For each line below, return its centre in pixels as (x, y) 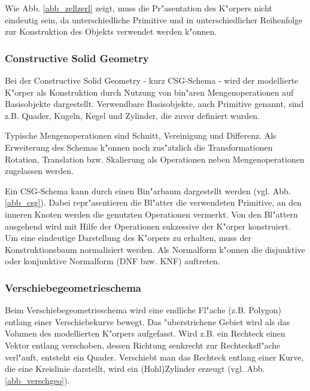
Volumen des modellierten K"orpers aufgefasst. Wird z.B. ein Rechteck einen (145, 333)
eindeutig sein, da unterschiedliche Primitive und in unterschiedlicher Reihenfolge (154, 19)
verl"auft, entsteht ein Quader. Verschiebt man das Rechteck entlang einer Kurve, (154, 357)
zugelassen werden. (39, 171)
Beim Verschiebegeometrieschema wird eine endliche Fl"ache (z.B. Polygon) (143, 310)
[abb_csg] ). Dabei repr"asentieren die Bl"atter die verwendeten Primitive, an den (154, 202)
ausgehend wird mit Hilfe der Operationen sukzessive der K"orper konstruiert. (148, 226)
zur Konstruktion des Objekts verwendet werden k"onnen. (111, 31)
